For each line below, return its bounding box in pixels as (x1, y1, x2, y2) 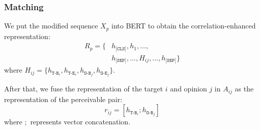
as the (235, 83, 254, 94)
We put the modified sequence (4, 20, 98, 31)
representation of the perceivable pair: (4, 93, 123, 104)
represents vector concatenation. (30, 116, 131, 127)
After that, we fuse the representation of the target (4, 83, 163, 94)
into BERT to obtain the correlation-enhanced (111, 20, 256, 31)
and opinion (170, 83, 207, 94)
